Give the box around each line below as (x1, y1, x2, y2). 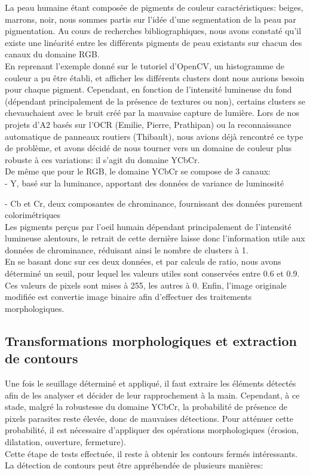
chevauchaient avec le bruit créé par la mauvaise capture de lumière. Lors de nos (5, 106, 299, 119)
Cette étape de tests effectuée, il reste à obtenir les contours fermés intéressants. (5, 447, 297, 459)
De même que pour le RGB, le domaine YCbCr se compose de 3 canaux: (5, 165, 271, 177)
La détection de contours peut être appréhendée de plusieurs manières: (5, 459, 263, 471)
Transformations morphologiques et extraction (5, 331, 297, 350)
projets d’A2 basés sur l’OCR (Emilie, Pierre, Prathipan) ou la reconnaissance (5, 118, 291, 130)
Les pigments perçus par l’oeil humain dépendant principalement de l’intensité (5, 220, 291, 232)
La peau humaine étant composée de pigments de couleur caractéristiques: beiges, (5, 1, 303, 13)
